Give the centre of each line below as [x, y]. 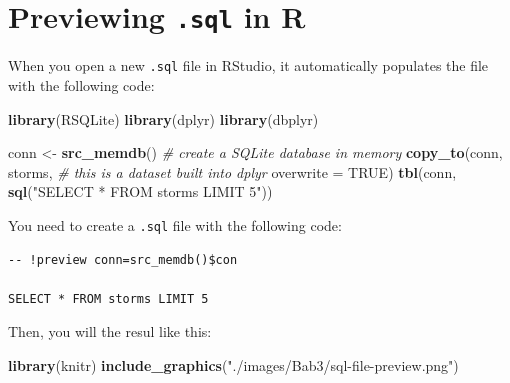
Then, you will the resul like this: [110, 331]
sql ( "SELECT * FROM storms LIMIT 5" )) [140, 191]
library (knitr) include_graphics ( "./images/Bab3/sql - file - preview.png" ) [233, 364]
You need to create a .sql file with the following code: [175, 224]
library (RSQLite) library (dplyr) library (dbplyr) [163, 118]
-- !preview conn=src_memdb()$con [123, 259]
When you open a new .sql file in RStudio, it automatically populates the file [248, 65]
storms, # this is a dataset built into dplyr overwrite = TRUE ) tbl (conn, [232, 171]
